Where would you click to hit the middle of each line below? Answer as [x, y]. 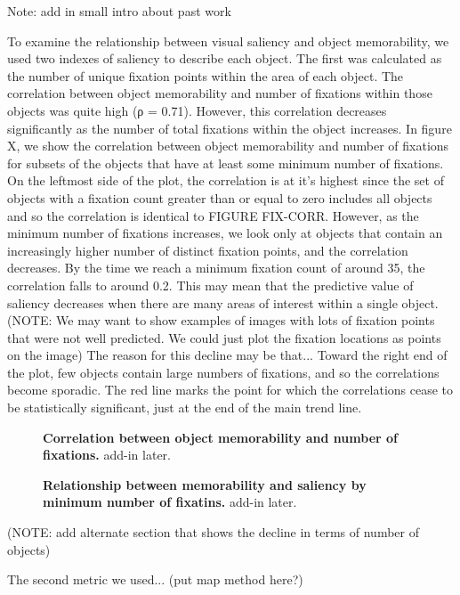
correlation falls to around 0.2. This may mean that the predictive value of [210, 285]
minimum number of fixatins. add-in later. [170, 502]
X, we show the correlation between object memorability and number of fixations [228, 146]
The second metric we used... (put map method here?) [155, 579]
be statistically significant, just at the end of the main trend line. [185, 408]
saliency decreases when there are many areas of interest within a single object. [223, 302]
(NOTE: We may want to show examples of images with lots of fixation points [221, 320]
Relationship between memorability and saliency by [205, 484]
